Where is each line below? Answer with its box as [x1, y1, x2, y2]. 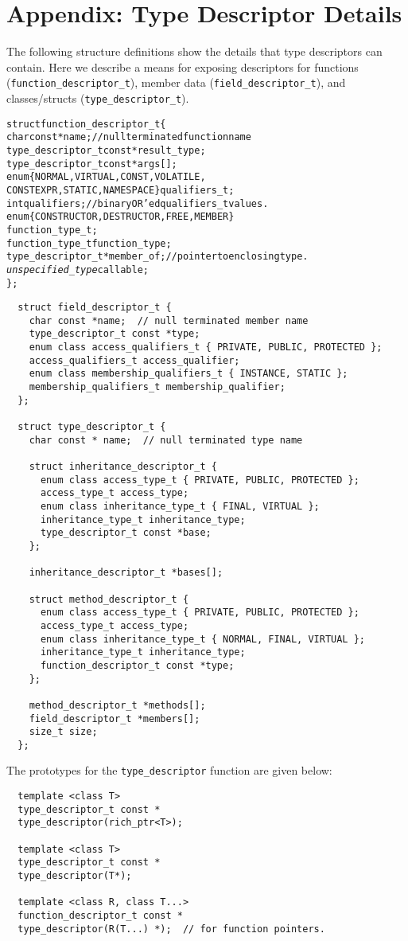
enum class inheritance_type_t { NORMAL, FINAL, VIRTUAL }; [40, 633, 366, 645]
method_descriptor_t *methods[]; [29, 699, 206, 711]
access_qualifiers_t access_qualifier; [29, 354, 240, 366]
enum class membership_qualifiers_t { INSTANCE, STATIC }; [29, 368, 348, 380]
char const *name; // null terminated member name [29, 314, 309, 326]
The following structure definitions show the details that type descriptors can [6, 43, 383, 60]
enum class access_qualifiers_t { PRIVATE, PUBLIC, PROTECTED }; [29, 342, 383, 353]
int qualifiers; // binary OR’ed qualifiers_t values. [6, 197, 269, 209]
